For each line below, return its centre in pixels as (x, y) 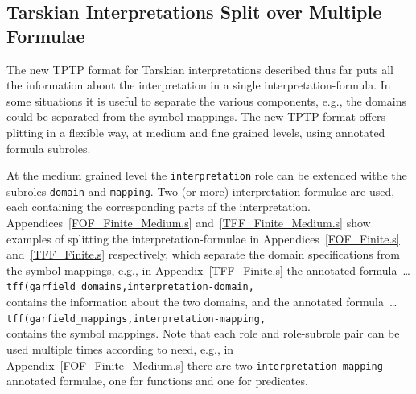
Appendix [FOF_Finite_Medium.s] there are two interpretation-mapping (195, 365)
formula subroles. (49, 148)
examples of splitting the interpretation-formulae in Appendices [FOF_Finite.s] (203, 238)
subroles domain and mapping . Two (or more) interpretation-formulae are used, (201, 191)
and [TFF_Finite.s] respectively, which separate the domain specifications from (203, 254)
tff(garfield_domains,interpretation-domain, (130, 287)
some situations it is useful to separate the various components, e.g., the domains (206, 100)
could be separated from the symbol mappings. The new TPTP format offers (196, 116)
